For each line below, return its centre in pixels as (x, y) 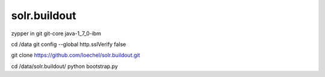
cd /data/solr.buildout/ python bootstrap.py (65, 66)
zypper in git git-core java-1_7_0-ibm (56, 33)
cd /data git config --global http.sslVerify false (69, 44)
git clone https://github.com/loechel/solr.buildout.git (76, 55)
